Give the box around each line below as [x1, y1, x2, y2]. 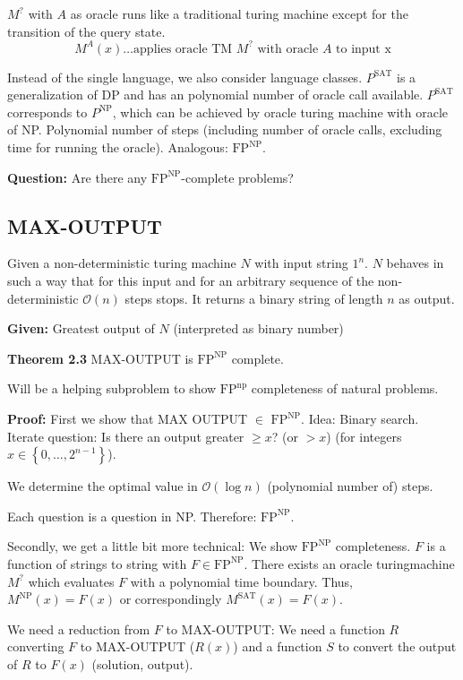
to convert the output [338, 637, 457, 656]
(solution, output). [91, 654, 193, 673]
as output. [399, 288, 455, 307]
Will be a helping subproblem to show [7, 379, 217, 398]
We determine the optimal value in [7, 477, 198, 495]
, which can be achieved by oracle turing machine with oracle [112, 102, 448, 121]
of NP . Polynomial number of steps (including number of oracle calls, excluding [7, 120, 442, 139]
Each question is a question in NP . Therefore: [7, 506, 257, 525]
